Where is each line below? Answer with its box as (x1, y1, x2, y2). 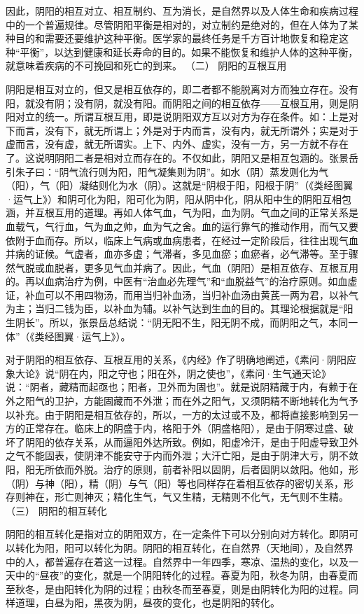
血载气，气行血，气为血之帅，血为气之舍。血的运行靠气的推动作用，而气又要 (6, 218, 358, 233)
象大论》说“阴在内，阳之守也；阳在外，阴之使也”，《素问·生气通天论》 (6, 365, 332, 380)
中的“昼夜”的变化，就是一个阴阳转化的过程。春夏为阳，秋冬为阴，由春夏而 (15, 568, 358, 582)
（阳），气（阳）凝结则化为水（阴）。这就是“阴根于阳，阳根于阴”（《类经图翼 (6, 178, 353, 193)
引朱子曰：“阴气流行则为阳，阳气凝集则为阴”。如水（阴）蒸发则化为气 (6, 164, 329, 179)
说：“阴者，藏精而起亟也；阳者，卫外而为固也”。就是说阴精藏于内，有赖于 (6, 379, 349, 394)
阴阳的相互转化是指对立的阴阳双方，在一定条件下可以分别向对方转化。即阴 (6, 526, 349, 541)
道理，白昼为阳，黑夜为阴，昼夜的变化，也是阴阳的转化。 (15, 595, 280, 610)
